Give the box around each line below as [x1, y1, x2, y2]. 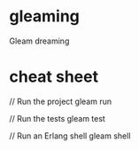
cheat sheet [9, 67, 99, 87]
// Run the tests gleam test [9, 113, 106, 123]
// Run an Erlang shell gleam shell [9, 130, 131, 141]
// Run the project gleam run [9, 96, 112, 107]
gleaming [9, 6, 80, 27]
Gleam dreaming [9, 36, 70, 46]
